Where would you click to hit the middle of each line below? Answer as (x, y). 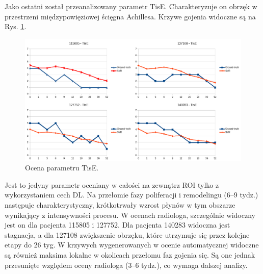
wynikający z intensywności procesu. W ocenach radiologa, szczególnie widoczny (130, 215)
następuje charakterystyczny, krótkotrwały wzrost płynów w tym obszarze (120, 205)
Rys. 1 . (16, 26)
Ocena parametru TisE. (62, 168)
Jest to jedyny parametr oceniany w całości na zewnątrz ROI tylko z (112, 184)
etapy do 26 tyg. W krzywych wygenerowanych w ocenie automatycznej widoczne (132, 245)
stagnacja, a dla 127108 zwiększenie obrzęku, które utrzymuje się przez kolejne (127, 234)
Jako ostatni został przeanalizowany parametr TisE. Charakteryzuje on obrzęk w (131, 6)
